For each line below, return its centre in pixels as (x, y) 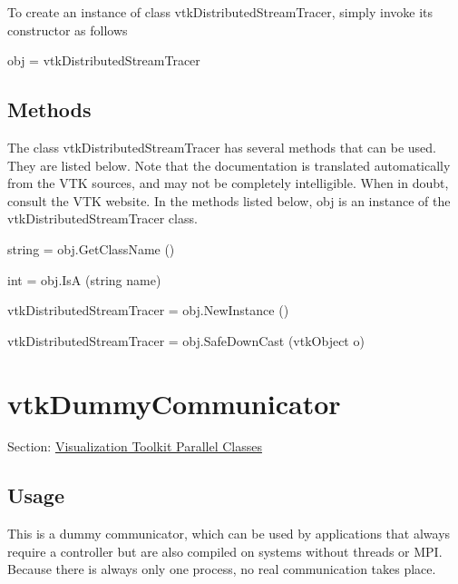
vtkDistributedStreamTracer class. (102, 218)
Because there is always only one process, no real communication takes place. (222, 569)
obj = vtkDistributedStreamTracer (104, 60)
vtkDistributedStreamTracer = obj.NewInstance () (148, 310)
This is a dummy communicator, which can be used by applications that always (229, 534)
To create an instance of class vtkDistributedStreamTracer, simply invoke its (220, 12)
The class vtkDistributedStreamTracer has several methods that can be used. (222, 147)
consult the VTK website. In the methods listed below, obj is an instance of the (229, 200)
